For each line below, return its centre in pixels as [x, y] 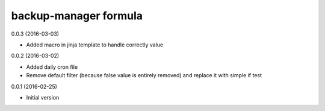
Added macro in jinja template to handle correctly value [95, 45]
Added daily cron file [52, 67]
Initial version [43, 97]
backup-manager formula [77, 16]
